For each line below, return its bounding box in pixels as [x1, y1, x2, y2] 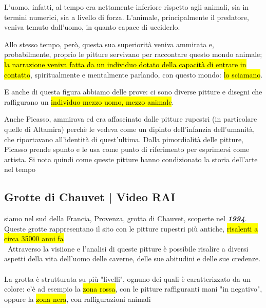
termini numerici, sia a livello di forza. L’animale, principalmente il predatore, [4, 11, 249, 22]
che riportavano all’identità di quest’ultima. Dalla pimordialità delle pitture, [4, 133, 244, 144]
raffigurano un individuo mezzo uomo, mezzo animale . [4, 96, 174, 107]
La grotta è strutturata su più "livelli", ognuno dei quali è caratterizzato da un [4, 273, 251, 284]
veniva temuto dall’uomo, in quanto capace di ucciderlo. [4, 22, 180, 32]
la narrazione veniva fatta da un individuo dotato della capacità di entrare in [4, 59, 246, 69]
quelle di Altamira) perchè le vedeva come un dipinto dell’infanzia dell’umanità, [4, 123, 255, 134]
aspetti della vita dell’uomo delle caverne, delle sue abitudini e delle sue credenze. [4, 253, 261, 264]
